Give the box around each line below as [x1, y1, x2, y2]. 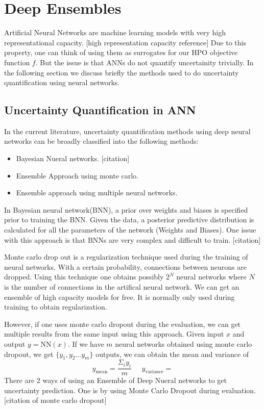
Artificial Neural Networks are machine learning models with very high [4, 27, 226, 38]
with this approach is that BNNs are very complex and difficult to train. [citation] [4, 234, 261, 245]
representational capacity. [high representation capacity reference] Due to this [4, 37, 246, 47]
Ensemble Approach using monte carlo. [16, 170, 138, 181]
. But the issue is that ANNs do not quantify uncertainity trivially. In [35, 57, 254, 67]
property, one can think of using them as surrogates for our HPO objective [4, 47, 238, 58]
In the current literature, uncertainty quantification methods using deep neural [4, 125, 251, 136]
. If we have [67, 338, 104, 349]
